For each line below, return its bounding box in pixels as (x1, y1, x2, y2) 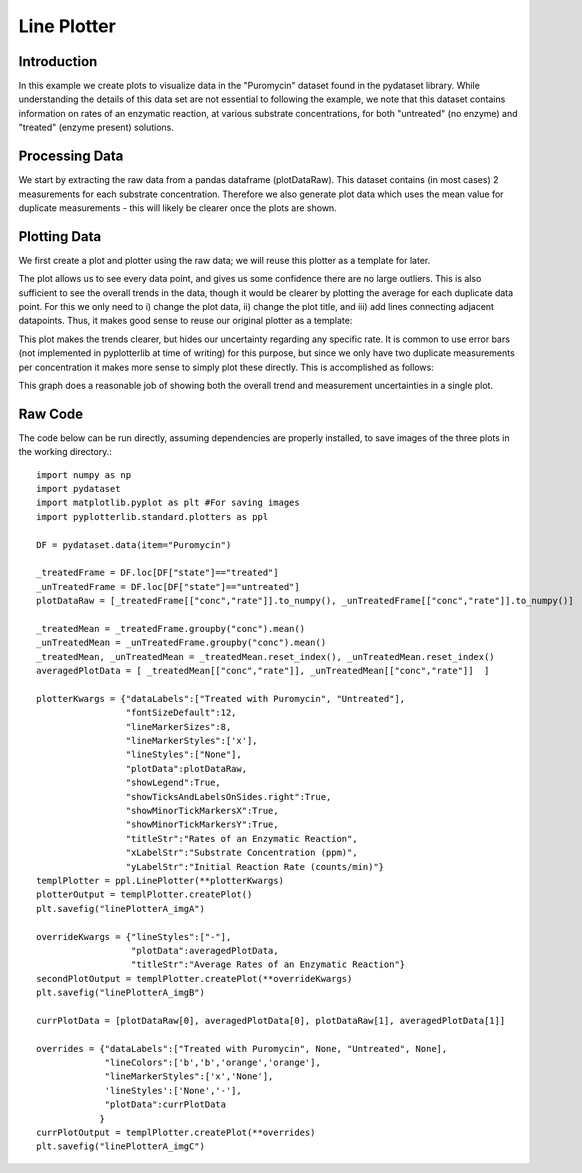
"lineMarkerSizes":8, (125, 721, 232, 732)
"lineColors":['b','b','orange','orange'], (104, 1057, 322, 1069)
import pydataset (36, 483, 121, 495)
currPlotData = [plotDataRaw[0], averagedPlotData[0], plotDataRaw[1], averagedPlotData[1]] (36, 1015, 506, 1026)
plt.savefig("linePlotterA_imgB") (36, 987, 205, 999)
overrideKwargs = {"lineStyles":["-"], (36, 931, 232, 942)
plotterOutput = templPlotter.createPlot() (36, 889, 253, 900)
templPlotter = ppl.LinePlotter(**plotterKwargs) (36, 875, 285, 886)
